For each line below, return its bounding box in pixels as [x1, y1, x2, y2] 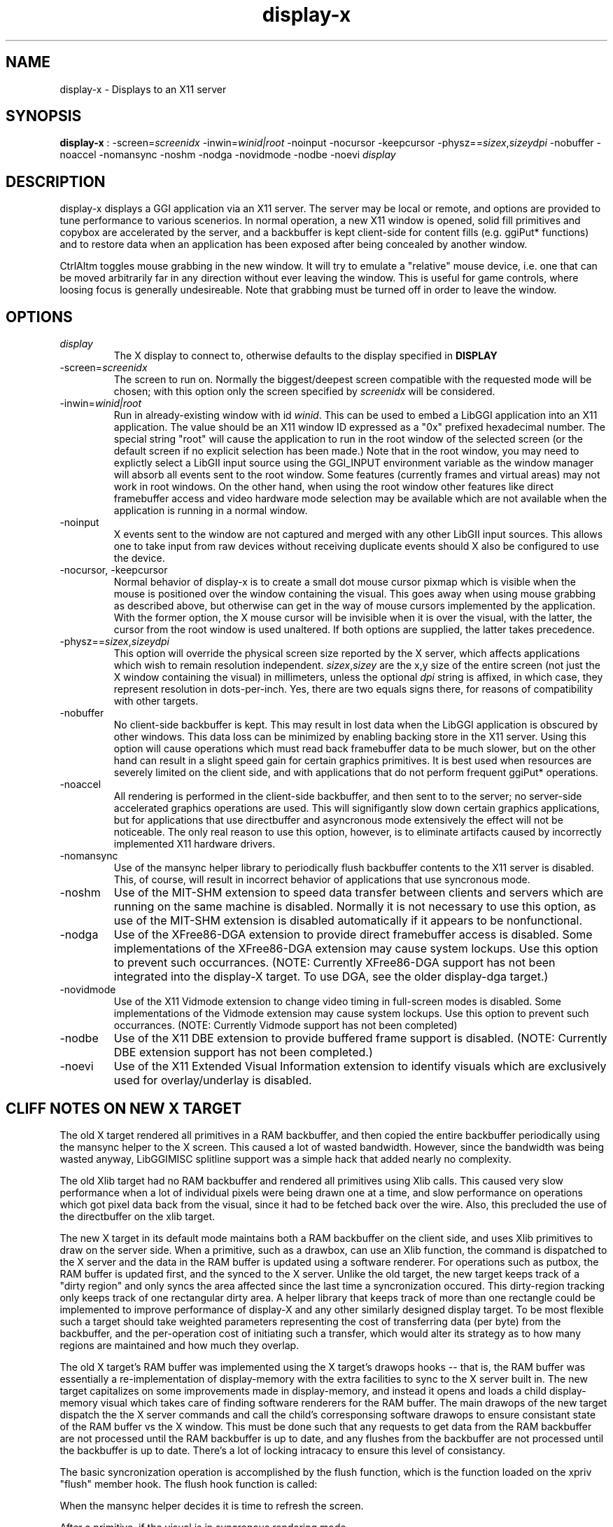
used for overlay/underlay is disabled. [113, 1073, 312, 1088]
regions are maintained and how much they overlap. [59, 1339, 300, 1351]
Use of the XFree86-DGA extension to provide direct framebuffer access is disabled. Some [113, 927, 593, 942]
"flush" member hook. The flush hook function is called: [59, 1477, 318, 1490]
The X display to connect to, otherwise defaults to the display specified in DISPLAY [113, 350, 498, 362]
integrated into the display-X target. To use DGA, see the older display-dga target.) [113, 969, 549, 984]
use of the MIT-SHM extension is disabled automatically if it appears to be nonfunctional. [113, 913, 583, 928]
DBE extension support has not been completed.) [113, 1045, 373, 1060]
